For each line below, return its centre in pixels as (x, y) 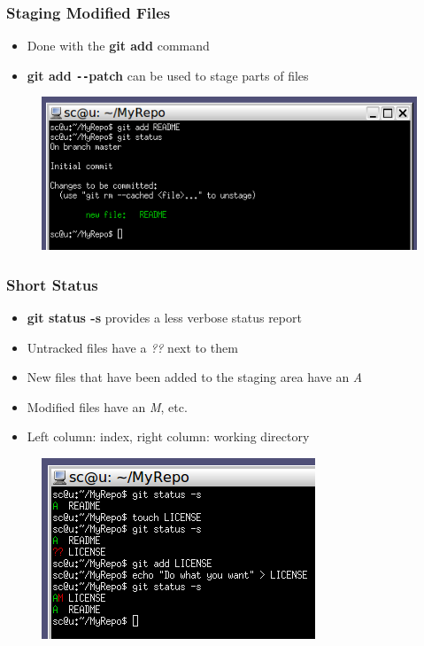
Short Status (52, 284)
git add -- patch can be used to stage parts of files (168, 75)
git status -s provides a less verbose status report (164, 318)
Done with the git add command (118, 46)
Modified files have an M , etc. (107, 406)
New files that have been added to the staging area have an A (195, 377)
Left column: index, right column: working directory (168, 436)
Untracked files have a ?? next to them (132, 347)
